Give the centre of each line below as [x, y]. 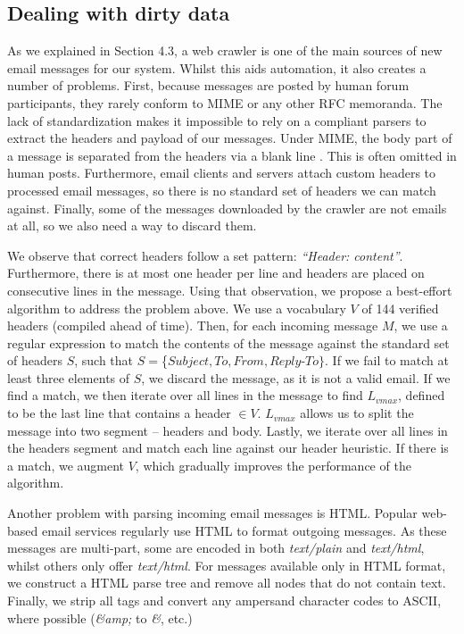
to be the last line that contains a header [119, 413]
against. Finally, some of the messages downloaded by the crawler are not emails [227, 208]
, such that [104, 360]
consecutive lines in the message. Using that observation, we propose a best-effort [230, 290]
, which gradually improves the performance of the [273, 465]
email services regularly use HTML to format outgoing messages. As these [244, 530]
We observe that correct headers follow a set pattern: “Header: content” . [205, 255]
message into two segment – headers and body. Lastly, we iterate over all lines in [228, 430]
